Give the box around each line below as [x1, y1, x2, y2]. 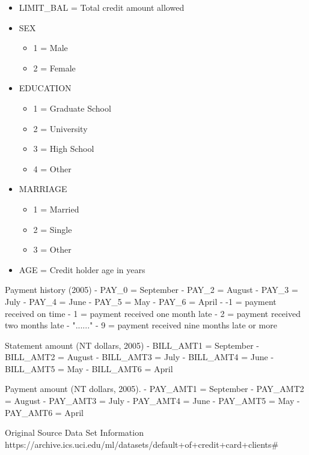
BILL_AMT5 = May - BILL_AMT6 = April [5, 362, 173, 375]
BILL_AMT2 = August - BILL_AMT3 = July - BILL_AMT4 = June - [5, 351, 274, 363]
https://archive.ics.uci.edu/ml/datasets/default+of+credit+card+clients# [5, 438, 279, 450]
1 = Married [33, 202, 79, 215]
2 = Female [33, 61, 76, 74]
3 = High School [33, 142, 94, 155]
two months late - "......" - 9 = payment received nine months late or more [5, 319, 277, 331]
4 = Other [33, 162, 72, 175]
